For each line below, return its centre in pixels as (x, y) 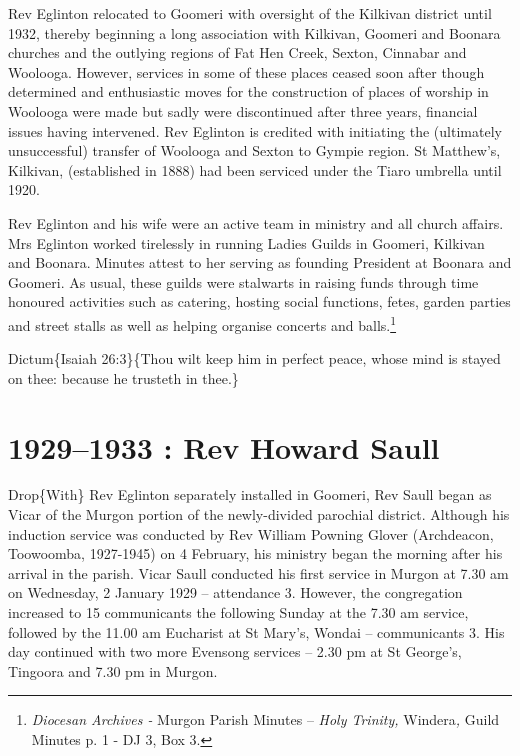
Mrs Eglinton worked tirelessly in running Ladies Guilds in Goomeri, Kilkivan (246, 242)
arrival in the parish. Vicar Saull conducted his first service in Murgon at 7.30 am (258, 572)
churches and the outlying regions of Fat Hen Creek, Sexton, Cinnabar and (237, 52)
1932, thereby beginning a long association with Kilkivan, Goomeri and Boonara (254, 32)
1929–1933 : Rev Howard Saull (224, 446)
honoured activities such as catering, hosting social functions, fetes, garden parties (259, 301)
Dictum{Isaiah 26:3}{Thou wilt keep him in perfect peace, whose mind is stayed (254, 358)
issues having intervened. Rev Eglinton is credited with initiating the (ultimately (255, 130)
